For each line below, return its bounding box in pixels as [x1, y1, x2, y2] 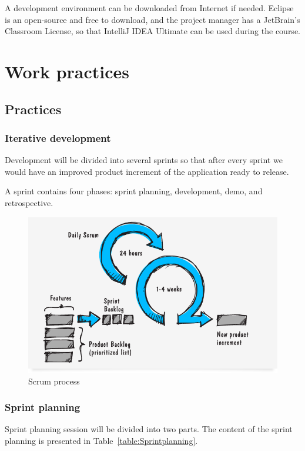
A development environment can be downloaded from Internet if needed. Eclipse [5, 2, 294, 14]
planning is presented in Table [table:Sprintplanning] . [5, 434, 198, 446]
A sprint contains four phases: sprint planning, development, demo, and [5, 185, 263, 197]
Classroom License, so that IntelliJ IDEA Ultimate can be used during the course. [5, 25, 300, 37]
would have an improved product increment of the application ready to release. [5, 165, 289, 177]
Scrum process [28, 374, 80, 387]
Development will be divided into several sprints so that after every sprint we [5, 154, 283, 166]
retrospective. [5, 196, 53, 208]
